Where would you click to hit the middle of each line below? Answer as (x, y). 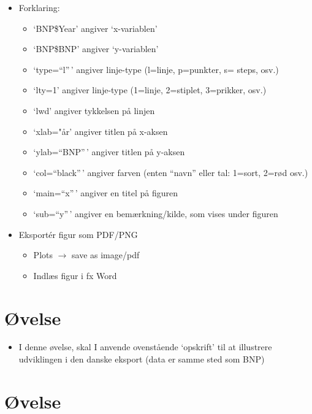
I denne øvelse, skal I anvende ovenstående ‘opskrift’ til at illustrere (145, 347)
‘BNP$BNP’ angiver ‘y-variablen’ (96, 49)
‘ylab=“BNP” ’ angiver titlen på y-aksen (109, 152)
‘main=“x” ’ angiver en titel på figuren (105, 193)
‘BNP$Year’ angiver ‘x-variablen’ (95, 28)
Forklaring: (39, 7)
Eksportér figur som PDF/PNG (78, 234)
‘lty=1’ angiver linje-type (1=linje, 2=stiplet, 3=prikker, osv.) (150, 90)
